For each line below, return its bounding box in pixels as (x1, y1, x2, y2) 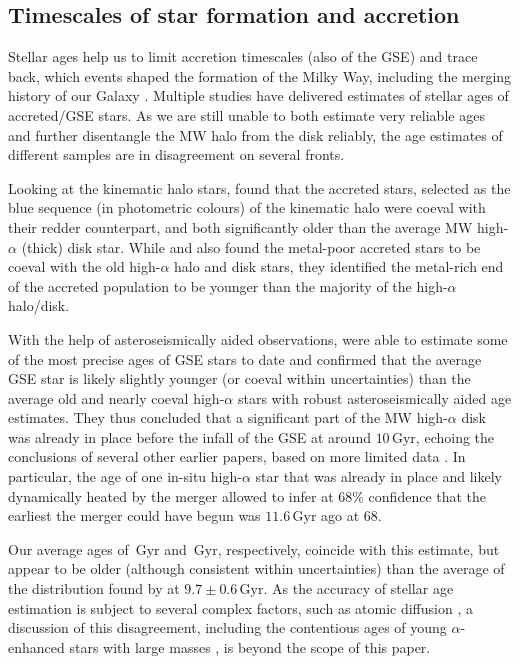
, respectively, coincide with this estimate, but (217, 538, 500, 559)
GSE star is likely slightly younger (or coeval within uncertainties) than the (8, 368, 471, 389)
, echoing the (415, 426, 495, 447)
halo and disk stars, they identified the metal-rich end (174, 256, 504, 277)
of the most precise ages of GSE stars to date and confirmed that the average (8, 348, 482, 369)
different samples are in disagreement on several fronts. (8, 144, 345, 165)
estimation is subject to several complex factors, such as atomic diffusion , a (8, 597, 473, 618)
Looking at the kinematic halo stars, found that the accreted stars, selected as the (8, 177, 511, 198)
